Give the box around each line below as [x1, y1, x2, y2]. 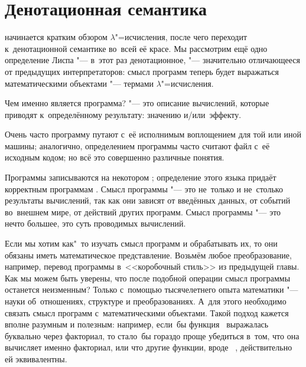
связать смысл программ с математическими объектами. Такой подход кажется [5, 306, 289, 319]
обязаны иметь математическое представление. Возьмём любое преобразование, [5, 248, 292, 261]
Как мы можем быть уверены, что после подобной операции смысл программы [5, 271, 291, 284]
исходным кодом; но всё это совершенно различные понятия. [5, 151, 224, 163]
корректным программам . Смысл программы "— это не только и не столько [5, 182, 283, 195]
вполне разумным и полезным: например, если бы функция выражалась [5, 318, 269, 330]
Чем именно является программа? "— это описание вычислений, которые [5, 97, 269, 109]
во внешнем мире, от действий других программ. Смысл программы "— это [5, 205, 281, 218]
